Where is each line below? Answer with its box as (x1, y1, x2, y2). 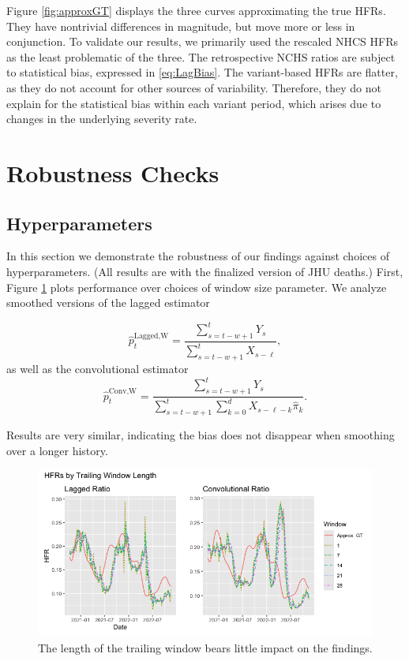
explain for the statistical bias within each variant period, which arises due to (6, 95, 381, 111)
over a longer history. (6, 442, 108, 458)
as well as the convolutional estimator (6, 360, 189, 377)
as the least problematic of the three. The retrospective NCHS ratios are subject (6, 48, 396, 65)
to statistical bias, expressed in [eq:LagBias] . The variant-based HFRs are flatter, (6, 64, 398, 80)
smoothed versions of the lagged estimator (6, 294, 210, 311)
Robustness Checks (6, 156, 220, 189)
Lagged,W (133, 331, 169, 340)
